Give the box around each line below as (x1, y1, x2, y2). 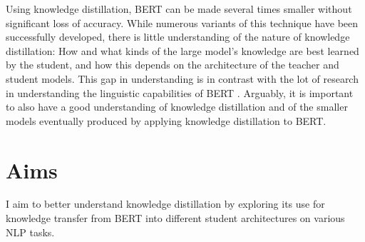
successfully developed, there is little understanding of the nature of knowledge (6, 29, 350, 44)
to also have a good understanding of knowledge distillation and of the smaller (6, 99, 348, 114)
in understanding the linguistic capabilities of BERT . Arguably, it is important (6, 85, 354, 100)
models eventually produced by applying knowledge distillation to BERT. (6, 113, 327, 128)
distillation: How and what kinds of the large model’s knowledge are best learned (6, 43, 359, 58)
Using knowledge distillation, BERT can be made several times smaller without (6, 1, 352, 16)
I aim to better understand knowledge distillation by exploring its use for (6, 196, 325, 211)
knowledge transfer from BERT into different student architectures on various (6, 211, 345, 226)
